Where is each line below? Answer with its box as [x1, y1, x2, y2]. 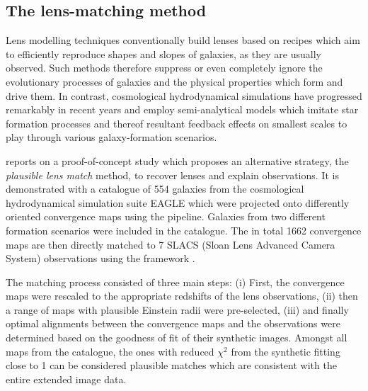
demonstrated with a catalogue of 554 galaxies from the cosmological [6, 181, 304, 196]
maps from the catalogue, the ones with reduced [6, 344, 214, 358]
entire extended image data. [6, 371, 127, 386]
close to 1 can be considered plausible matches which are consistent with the [6, 358, 337, 373]
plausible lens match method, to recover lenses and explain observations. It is [6, 167, 339, 182]
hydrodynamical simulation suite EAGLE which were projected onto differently [6, 195, 350, 210]
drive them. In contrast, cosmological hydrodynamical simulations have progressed [6, 88, 362, 103]
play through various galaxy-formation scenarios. [6, 130, 217, 144]
